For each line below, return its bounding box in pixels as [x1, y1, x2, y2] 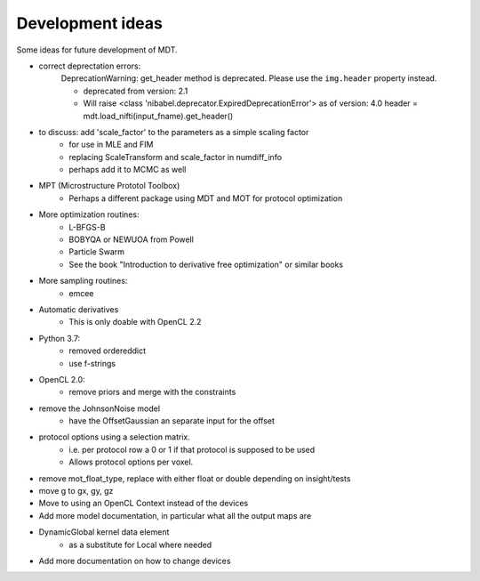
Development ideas [16, 13, 164, 33]
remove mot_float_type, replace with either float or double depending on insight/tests [38, 472, 351, 484]
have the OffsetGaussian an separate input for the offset [68, 416, 276, 426]
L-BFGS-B [68, 222, 106, 232]
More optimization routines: [38, 209, 140, 220]
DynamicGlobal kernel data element [38, 527, 170, 537]
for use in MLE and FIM [68, 139, 154, 150]
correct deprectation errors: [38, 61, 141, 71]
